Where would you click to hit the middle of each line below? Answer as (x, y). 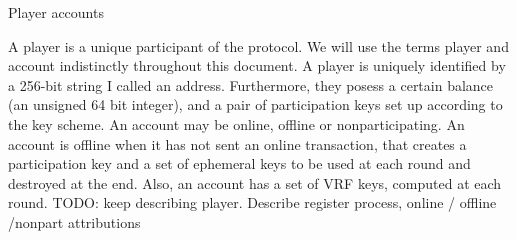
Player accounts (56, 12)
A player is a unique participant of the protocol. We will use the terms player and (258, 45)
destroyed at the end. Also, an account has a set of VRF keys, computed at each (255, 182)
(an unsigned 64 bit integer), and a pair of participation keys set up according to (255, 104)
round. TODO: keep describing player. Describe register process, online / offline (252, 202)
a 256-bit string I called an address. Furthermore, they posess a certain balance (251, 84)
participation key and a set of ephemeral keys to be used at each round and (239, 163)
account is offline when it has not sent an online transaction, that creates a (237, 143)
